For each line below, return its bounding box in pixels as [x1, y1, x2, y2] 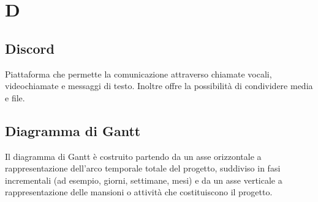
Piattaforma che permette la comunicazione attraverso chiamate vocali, [5, 67, 272, 80]
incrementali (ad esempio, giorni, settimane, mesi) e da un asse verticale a [5, 173, 282, 186]
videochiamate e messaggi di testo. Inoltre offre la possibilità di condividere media [5, 79, 313, 92]
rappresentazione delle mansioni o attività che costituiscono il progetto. [5, 186, 273, 198]
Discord [5, 38, 55, 57]
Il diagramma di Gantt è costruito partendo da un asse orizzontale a [5, 150, 262, 162]
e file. [5, 91, 25, 104]
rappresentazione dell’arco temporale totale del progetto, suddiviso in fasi [5, 162, 281, 175]
